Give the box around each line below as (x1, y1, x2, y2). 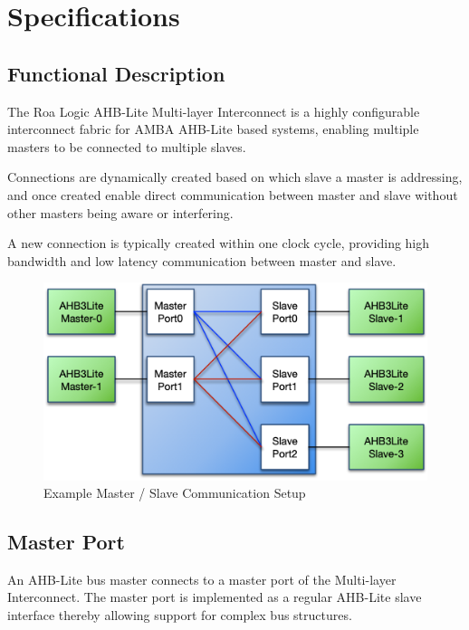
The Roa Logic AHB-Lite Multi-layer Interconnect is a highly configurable (7, 101, 420, 120)
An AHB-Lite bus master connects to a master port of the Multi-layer (7, 569, 397, 588)
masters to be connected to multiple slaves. (7, 137, 246, 156)
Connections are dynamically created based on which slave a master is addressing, (7, 167, 463, 186)
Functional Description (7, 59, 225, 87)
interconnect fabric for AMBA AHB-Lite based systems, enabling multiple (7, 119, 419, 138)
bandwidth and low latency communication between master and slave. (7, 251, 397, 270)
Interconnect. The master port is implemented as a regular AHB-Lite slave (7, 587, 422, 606)
